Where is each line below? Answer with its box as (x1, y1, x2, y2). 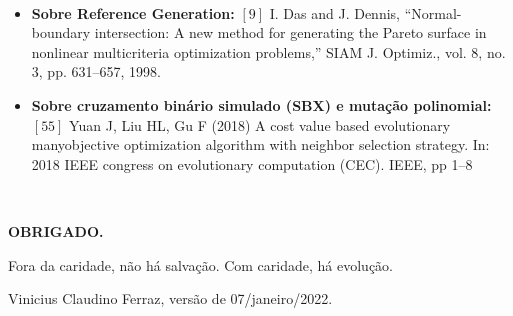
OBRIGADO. (8, 220, 104, 241)
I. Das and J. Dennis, (269, 2, 400, 23)
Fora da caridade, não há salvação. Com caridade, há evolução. (8, 254, 393, 275)
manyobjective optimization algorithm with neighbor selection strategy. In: (31, 134, 490, 155)
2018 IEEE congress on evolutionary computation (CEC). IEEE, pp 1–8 (31, 153, 473, 174)
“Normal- (404, 2, 462, 23)
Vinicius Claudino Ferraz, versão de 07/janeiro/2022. (8, 288, 333, 309)
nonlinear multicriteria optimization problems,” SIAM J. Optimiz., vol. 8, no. (31, 41, 506, 62)
